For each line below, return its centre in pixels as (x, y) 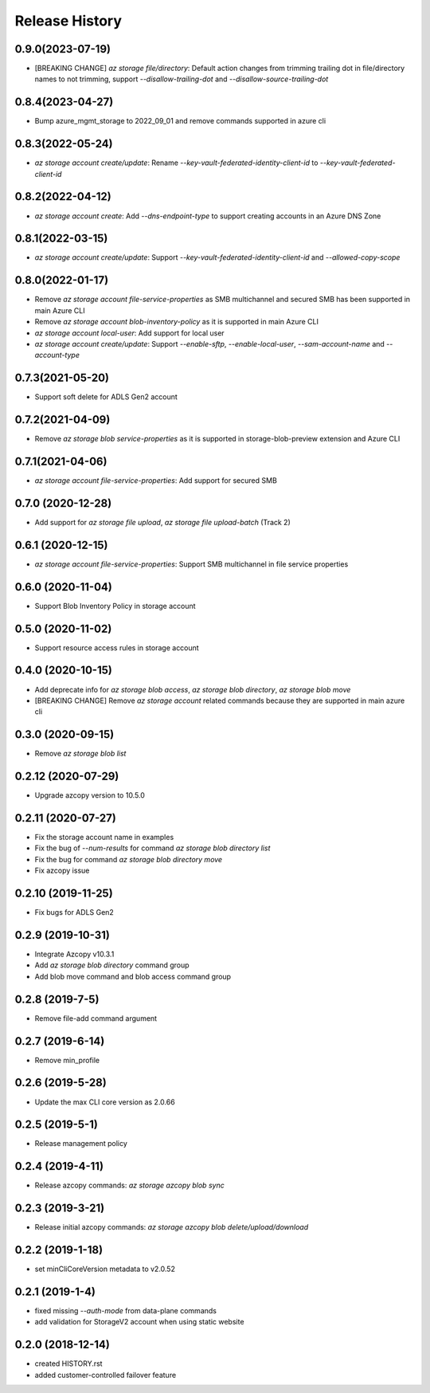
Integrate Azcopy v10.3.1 (74, 954)
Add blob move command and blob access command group (133, 976)
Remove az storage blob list (80, 754)
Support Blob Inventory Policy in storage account (115, 606)
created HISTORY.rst (68, 1364)
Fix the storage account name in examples (104, 838)
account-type (57, 355)
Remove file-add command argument (96, 1018)
